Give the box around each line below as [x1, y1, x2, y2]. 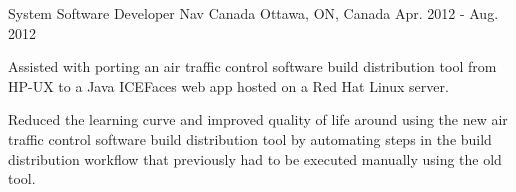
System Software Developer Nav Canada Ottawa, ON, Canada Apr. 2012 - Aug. [8, 3, 499, 23]
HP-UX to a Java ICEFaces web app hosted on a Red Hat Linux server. [8, 75, 449, 96]
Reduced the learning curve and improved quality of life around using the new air [8, 109, 508, 130]
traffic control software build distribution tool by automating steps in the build [8, 128, 492, 149]
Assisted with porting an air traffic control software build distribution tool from [8, 56, 497, 77]
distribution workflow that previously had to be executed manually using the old [8, 148, 502, 169]
